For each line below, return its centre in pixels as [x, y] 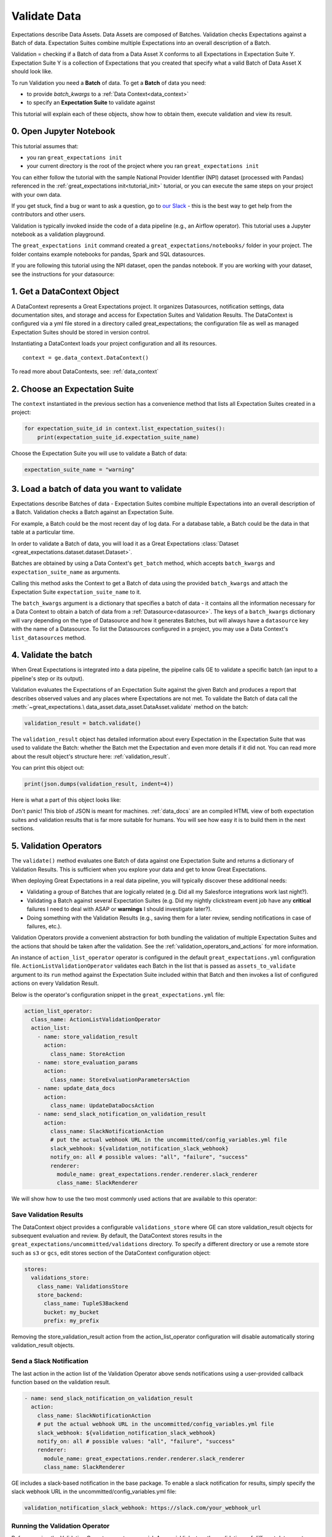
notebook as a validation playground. [58, 234]
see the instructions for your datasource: [63, 274]
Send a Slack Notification [50, 1361]
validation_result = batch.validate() [83, 723]
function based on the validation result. [61, 1382]
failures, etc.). [44, 926]
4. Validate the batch [52, 655]
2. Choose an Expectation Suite [73, 389]
